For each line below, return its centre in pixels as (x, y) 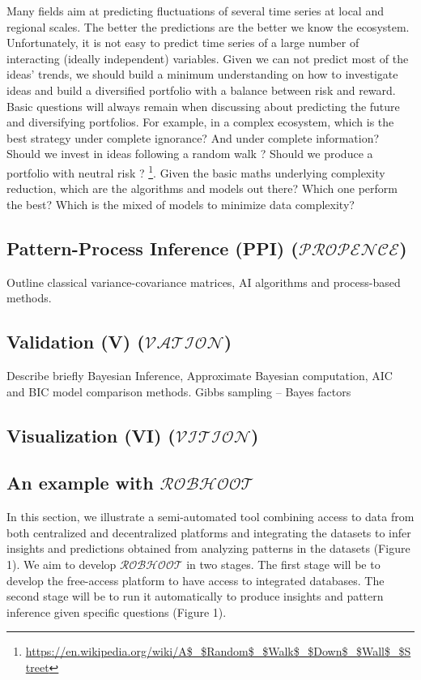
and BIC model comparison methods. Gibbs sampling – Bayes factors (179, 391)
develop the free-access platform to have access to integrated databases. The (196, 580)
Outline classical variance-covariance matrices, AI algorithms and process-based (204, 282)
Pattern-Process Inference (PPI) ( (153, 248)
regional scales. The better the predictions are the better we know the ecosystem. (208, 26)
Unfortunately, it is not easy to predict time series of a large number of (183, 43)
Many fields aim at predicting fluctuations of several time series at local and (195, 11)
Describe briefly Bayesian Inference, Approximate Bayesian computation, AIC (200, 375)
